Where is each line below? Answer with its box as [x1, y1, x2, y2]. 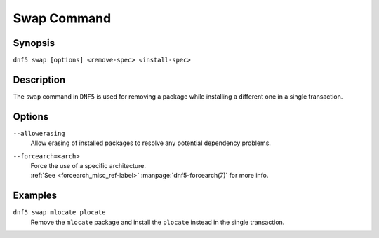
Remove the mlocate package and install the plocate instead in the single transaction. [30, 218, 285, 226]
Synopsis [13, 37, 55, 49]
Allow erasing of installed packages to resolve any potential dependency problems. [30, 139, 272, 147]
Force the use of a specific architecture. [30, 162, 147, 170]
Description [13, 73, 66, 85]
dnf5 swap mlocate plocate [13, 209, 106, 216]
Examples [13, 190, 58, 202]
